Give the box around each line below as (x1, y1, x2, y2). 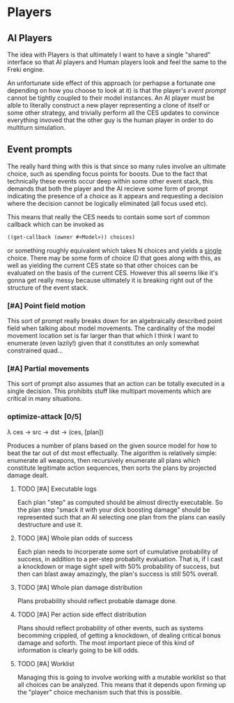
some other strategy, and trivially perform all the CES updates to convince (7, 109, 219, 117)
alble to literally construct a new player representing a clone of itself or (7, 101, 210, 109)
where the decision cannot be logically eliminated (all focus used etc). (7, 199, 208, 207)
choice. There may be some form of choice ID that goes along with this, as (7, 253, 221, 262)
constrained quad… (7, 346, 63, 355)
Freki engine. (7, 66, 45, 73)
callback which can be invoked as (7, 220, 104, 228)
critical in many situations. (7, 394, 82, 403)
